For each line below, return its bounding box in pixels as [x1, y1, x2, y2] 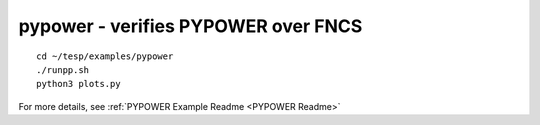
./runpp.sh [36, 64, 90, 75]
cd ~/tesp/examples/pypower [36, 50, 174, 62]
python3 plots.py [36, 78, 121, 90]
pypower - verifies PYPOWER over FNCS [18, 15, 363, 37]
